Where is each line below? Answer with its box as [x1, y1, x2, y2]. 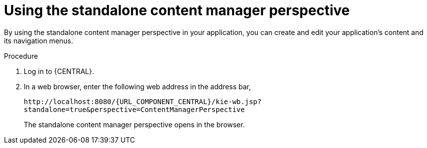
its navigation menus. [4, 36, 73, 45]
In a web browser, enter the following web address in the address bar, [24, 82, 251, 91]
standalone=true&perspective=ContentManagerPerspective [24, 105, 245, 113]
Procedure [4, 51, 38, 60]
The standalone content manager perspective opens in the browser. [24, 120, 245, 129]
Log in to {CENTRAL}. [24, 67, 94, 75]
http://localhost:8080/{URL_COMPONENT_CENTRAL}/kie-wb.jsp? [24, 97, 262, 106]
